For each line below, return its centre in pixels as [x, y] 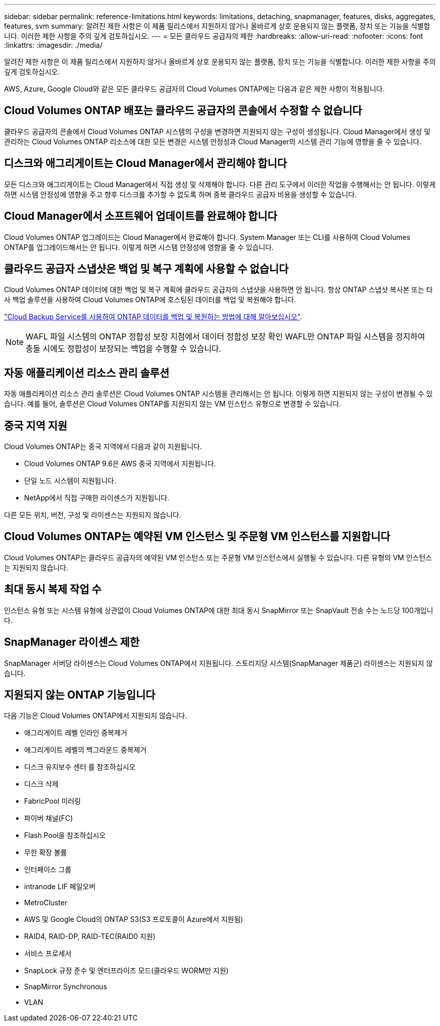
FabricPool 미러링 [52, 801]
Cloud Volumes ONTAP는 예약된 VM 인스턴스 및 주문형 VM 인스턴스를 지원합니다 [197, 537]
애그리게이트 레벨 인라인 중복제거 [76, 733]
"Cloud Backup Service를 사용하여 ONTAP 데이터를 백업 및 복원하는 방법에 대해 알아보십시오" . [153, 317]
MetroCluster [46, 903]
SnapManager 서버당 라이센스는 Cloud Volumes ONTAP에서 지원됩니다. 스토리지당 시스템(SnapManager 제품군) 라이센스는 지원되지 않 [218, 663]
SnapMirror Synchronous [66, 987]
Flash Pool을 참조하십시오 [65, 835]
